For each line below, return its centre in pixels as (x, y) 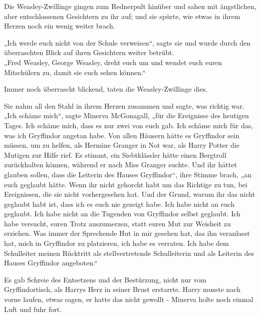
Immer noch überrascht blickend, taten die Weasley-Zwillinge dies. (106, 89)
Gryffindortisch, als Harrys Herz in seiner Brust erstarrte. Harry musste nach (122, 289)
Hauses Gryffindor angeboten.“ (51, 263)
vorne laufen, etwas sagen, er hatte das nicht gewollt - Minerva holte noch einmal (129, 299)
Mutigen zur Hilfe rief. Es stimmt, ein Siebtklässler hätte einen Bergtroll (115, 154)
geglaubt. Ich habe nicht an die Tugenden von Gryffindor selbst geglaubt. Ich (122, 214)
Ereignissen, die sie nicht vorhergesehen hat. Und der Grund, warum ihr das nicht (130, 194)
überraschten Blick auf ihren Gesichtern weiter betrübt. (89, 52)
